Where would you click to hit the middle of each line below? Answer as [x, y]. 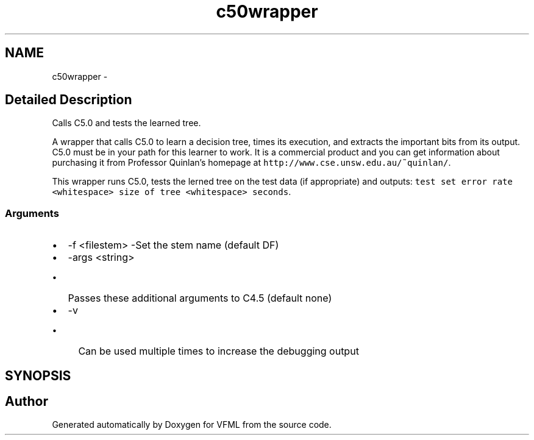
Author [27, 402]
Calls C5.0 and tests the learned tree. [126, 123]
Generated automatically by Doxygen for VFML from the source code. [192, 425]
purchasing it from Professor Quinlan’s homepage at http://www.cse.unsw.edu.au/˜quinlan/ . [251, 163]
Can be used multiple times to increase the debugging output [219, 351]
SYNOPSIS [38, 375]
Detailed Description [69, 100]
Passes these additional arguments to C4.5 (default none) [200, 298]
